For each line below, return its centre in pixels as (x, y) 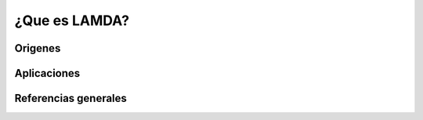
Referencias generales (70, 98)
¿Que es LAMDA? (72, 20)
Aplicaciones (47, 73)
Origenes (38, 48)
